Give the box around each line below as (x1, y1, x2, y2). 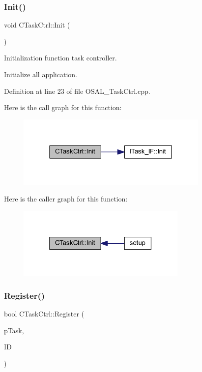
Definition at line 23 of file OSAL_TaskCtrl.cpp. (4, 86, 150, 96)
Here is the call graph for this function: (4, 102, 122, 113)
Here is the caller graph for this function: (4, 193, 128, 203)
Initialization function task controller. (4, 53, 117, 63)
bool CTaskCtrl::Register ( (4, 308, 84, 318)
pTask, (4, 325, 24, 335)
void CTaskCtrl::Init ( (4, 20, 70, 30)
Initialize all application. (4, 69, 77, 79)
